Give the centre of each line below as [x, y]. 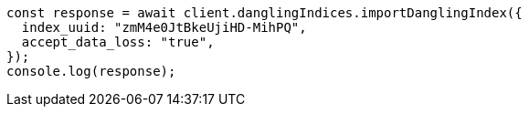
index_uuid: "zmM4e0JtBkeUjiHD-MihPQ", [164, 27]
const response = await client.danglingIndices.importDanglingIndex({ [264, 13]
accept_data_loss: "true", [118, 42]
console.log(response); [91, 71]
